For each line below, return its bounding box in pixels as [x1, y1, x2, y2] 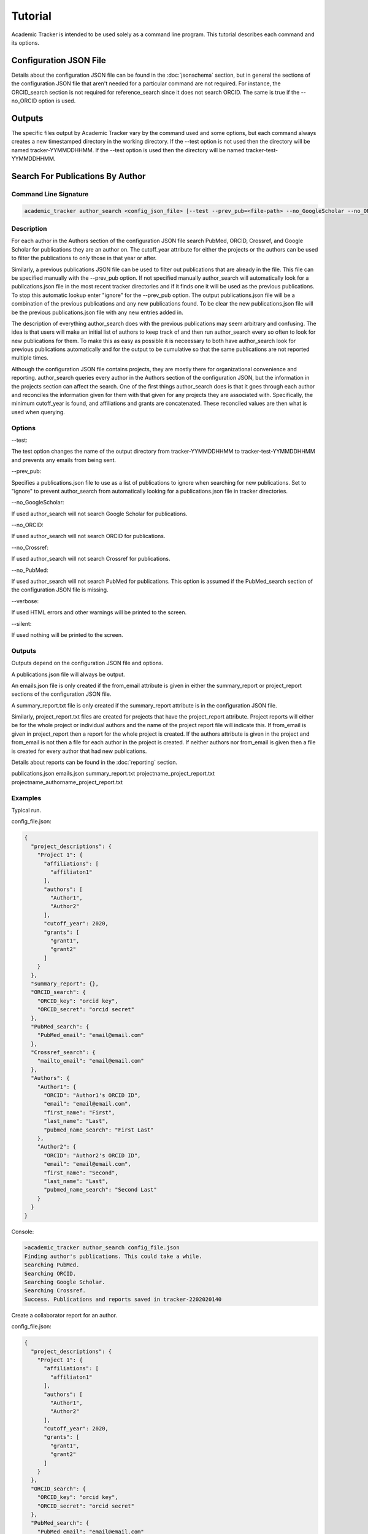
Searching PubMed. [24, 1262, 80, 1268]
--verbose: [11, 597, 39, 604]
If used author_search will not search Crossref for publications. [11, 555, 171, 563]
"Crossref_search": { [31, 1049, 96, 1056]
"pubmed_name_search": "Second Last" [44, 1186, 158, 1193]
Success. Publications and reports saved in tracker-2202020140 [24, 1295, 222, 1303]
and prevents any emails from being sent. [11, 456, 117, 463]
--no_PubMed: [11, 566, 48, 574]
